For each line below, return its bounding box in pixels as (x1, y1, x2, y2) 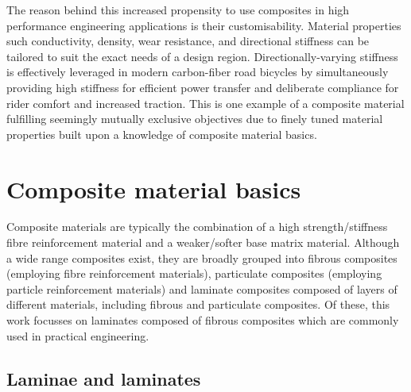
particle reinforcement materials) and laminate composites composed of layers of (6, 280, 397, 297)
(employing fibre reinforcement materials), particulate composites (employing (6, 265, 382, 282)
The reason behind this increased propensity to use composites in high (6, 2, 350, 17)
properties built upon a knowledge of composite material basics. (6, 125, 317, 142)
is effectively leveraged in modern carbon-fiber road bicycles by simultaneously (6, 63, 389, 80)
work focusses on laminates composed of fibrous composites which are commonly (6, 312, 399, 329)
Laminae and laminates (6, 366, 201, 390)
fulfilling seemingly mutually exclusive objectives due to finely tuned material (6, 110, 383, 127)
